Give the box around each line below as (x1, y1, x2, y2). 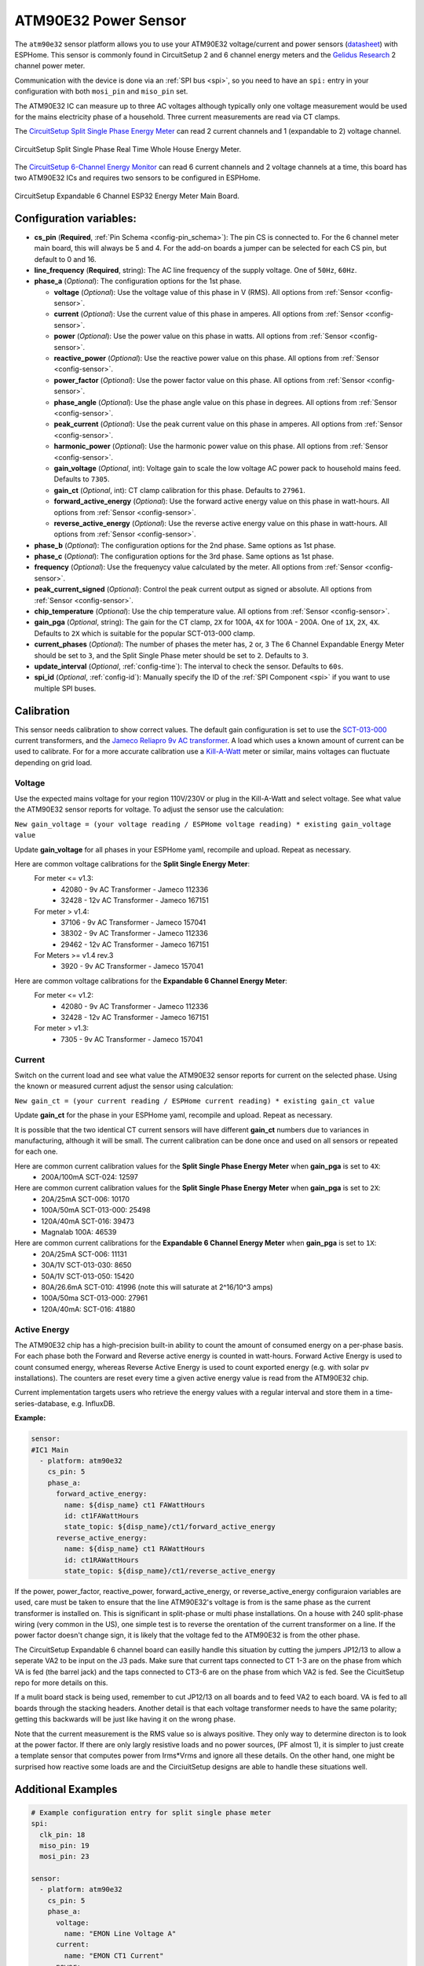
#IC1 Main (31, 1445, 69, 1454)
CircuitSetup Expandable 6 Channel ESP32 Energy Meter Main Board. (14, 191, 239, 201)
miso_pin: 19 (39, 1841, 90, 1850)
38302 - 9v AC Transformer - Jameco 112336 (60, 929, 208, 938)
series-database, (14, 1398, 70, 1408)
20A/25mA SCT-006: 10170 (41, 1194, 130, 1203)
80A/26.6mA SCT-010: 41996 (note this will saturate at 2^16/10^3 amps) (41, 1282, 273, 1291)
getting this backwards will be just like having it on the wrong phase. (14, 1714, 236, 1724)
